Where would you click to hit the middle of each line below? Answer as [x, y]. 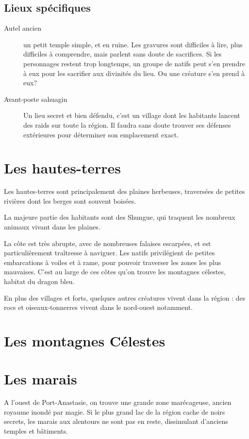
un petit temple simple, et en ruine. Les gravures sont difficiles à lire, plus [133, 44]
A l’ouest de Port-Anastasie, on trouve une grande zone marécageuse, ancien [118, 402]
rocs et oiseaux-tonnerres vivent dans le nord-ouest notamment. [99, 307]
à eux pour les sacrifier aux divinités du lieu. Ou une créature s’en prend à [134, 73]
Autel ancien [23, 28]
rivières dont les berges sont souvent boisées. [70, 200]
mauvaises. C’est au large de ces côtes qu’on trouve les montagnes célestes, [115, 272]
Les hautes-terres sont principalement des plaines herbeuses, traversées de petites [124, 191]
